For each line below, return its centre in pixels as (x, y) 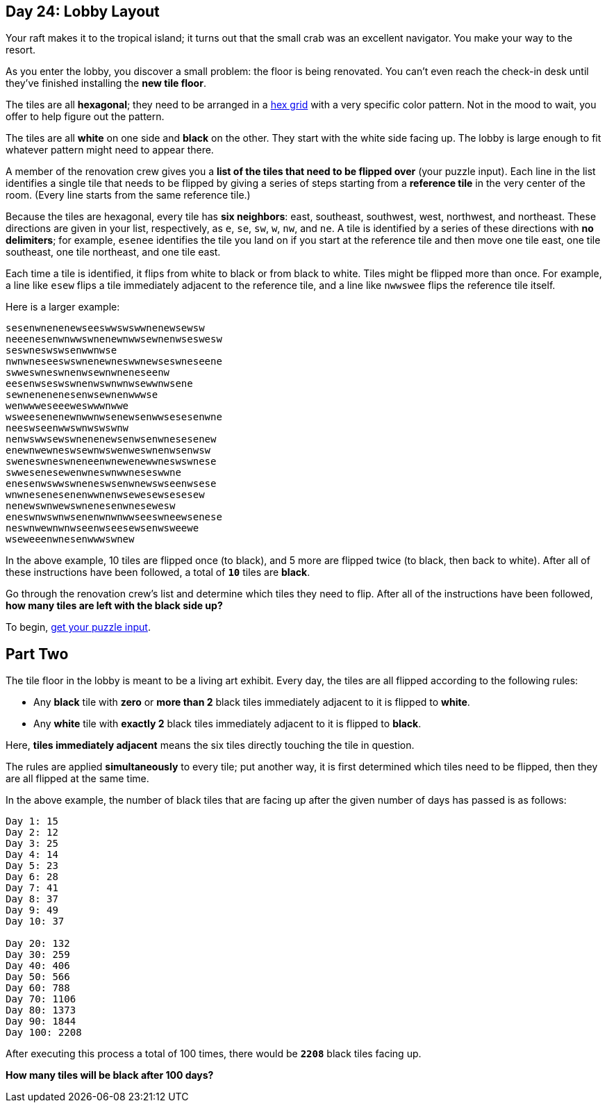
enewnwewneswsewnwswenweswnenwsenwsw (108, 450)
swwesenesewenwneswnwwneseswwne (93, 473)
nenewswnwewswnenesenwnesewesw (91, 506)
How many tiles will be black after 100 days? (110, 1075)
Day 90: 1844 (41, 1022)
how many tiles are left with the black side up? (114, 606)
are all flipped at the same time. (77, 779)
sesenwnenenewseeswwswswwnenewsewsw (105, 328)
